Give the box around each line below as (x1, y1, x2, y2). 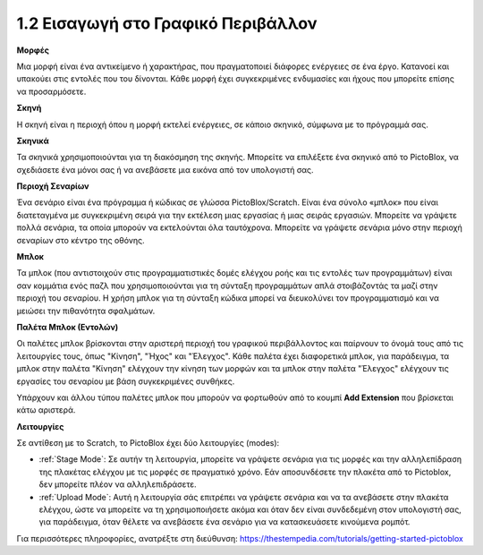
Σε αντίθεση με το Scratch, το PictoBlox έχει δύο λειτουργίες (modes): (16, 438, 280, 448)
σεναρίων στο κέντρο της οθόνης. (16, 235, 145, 245)
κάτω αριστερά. (16, 405, 76, 415)
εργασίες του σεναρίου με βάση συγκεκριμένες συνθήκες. (16, 376, 235, 387)
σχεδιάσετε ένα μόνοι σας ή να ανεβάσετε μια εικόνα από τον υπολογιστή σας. (16, 164, 314, 175)
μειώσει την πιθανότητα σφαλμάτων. (16, 305, 156, 316)
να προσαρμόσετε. (16, 86, 87, 97)
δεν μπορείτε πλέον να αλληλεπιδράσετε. (38, 479, 197, 490)
